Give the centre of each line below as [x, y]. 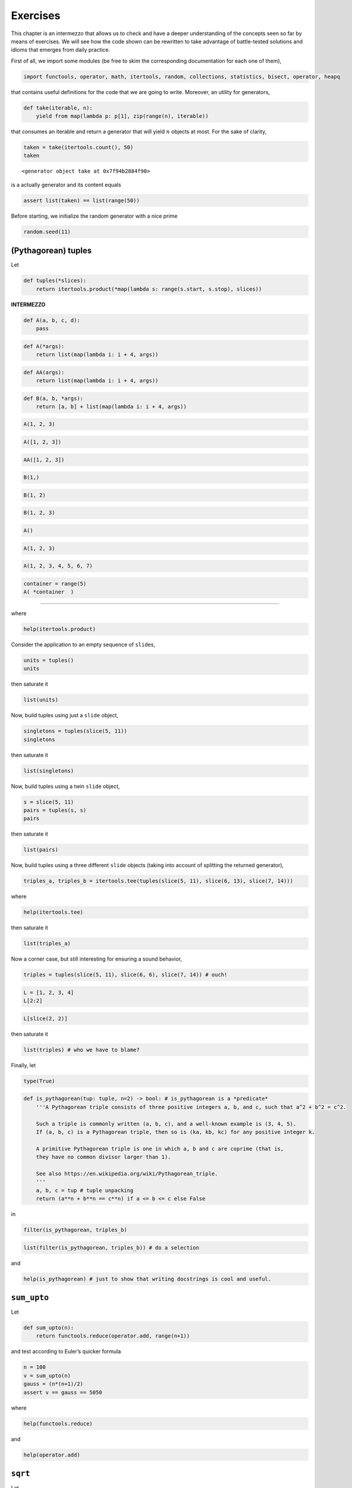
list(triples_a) [47, 944]
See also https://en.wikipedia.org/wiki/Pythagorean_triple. [127, 1173]
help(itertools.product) [60, 629]
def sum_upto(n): [49, 1328]
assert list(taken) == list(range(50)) [81, 200]
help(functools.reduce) [58, 1423]
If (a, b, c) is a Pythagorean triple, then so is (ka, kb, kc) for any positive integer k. [175, 1132]
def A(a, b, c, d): [52, 320]
